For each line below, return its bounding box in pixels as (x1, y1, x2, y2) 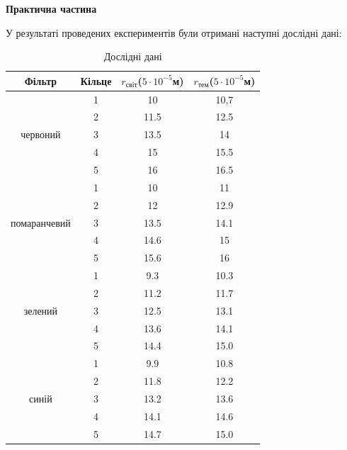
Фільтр (24, 73, 57, 88)
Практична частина (6, 1, 97, 16)
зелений (23, 303, 58, 317)
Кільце (80, 73, 112, 88)
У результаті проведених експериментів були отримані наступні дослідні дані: (6, 25, 342, 40)
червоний (21, 127, 61, 142)
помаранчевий (11, 215, 71, 230)
